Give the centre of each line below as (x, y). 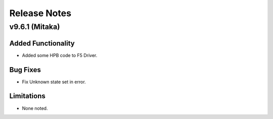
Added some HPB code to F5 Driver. (60, 55)
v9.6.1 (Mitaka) (35, 27)
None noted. (35, 108)
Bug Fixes (25, 70)
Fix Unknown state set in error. (54, 82)
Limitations (27, 96)
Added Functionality (42, 43)
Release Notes (40, 13)
